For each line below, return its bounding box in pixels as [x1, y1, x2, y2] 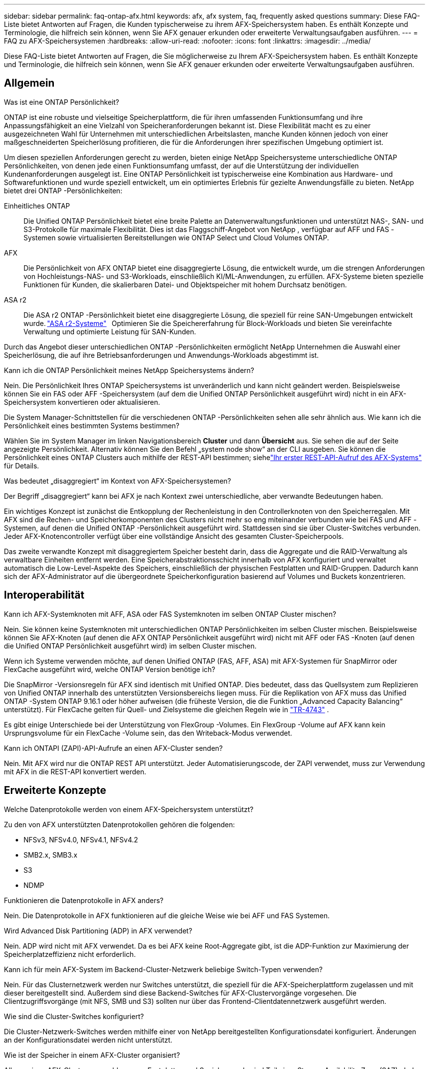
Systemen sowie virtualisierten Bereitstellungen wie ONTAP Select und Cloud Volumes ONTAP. [24, 233, 329, 242]
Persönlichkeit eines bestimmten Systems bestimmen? [4, 421, 180, 430]
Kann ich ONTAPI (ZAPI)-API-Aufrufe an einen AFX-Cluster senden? [4, 744, 223, 752]
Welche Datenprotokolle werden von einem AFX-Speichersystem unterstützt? [4, 805, 254, 813]
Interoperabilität [4, 589, 85, 602]
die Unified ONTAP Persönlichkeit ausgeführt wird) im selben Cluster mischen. [4, 641, 257, 650]
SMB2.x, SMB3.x [24, 850, 77, 859]
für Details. [4, 461, 39, 470]
